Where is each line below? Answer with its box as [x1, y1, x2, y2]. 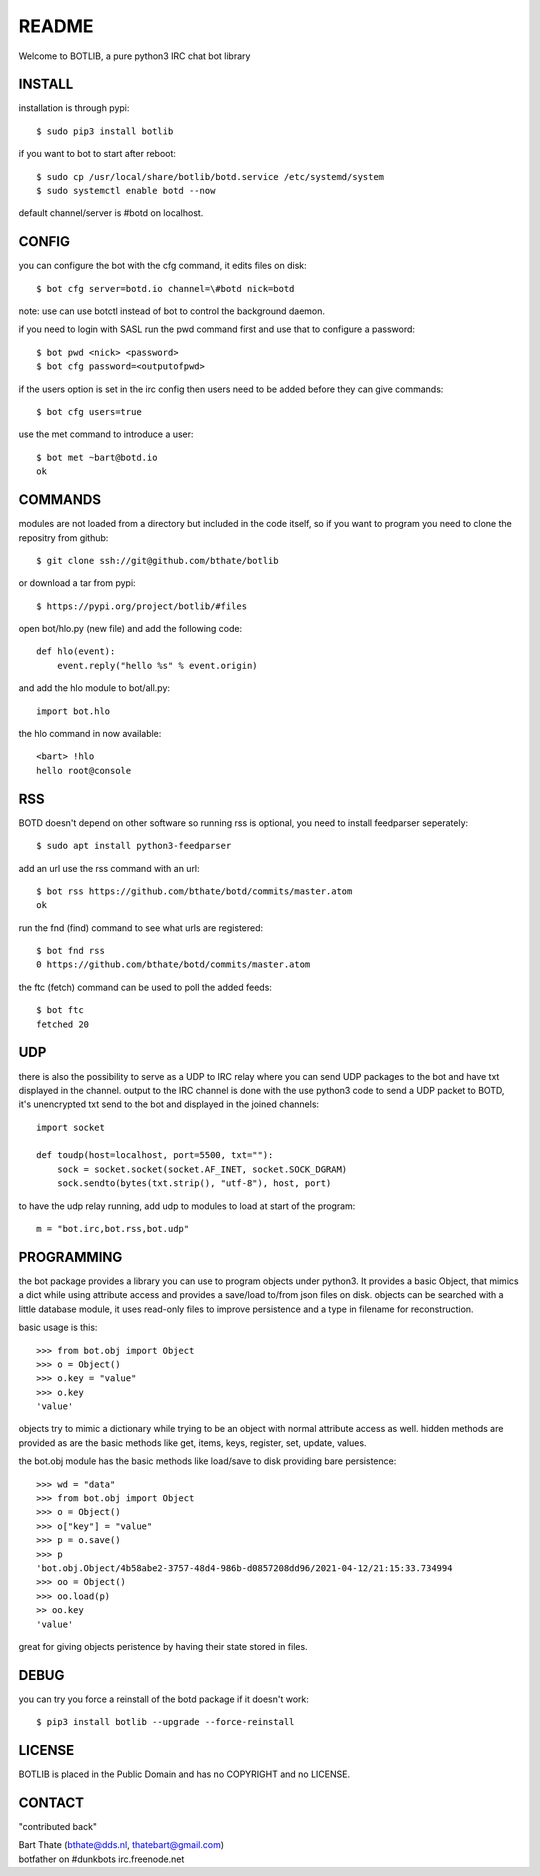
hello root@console [36, 765, 132, 776]
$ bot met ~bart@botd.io [36, 451, 158, 463]
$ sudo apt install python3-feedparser [36, 840, 232, 852]
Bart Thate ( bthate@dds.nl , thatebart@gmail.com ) [18, 1839, 225, 1851]
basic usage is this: [18, 1321, 98, 1334]
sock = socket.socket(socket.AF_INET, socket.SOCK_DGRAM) [56, 1163, 348, 1175]
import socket [36, 1121, 105, 1133]
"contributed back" [18, 1821, 98, 1833]
